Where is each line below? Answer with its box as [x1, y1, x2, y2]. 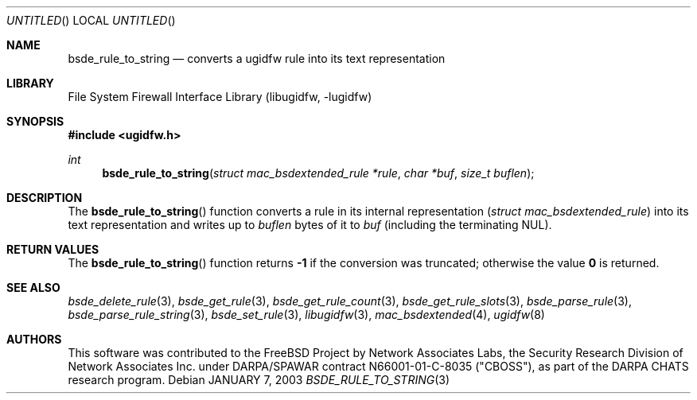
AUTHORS [6, 332, 62, 346]
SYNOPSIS [6, 115, 64, 128]
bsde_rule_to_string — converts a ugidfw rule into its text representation [68, 52, 446, 65]
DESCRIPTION [6, 191, 83, 204]
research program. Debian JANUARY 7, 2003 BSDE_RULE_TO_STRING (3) [68, 373, 450, 386]
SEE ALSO [6, 281, 60, 294]
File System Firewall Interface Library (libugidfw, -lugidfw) [68, 90, 372, 103]
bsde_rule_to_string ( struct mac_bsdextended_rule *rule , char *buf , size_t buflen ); [102, 166, 535, 180]
